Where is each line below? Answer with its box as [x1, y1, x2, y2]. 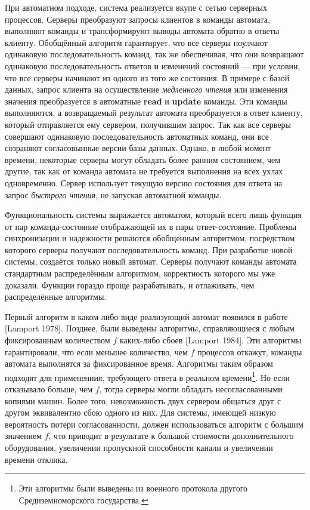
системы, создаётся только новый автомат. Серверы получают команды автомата [5, 255, 297, 268]
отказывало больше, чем [5, 383, 93, 395]
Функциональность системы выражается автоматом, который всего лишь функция [5, 208, 302, 221]
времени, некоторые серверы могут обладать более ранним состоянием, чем [5, 153, 281, 165]
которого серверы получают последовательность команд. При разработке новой [5, 243, 293, 256]
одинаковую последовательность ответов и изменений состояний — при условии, [5, 59, 300, 72]
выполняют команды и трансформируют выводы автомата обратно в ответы [5, 24, 280, 37]
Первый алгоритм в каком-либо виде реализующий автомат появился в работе [5, 310, 288, 322]
